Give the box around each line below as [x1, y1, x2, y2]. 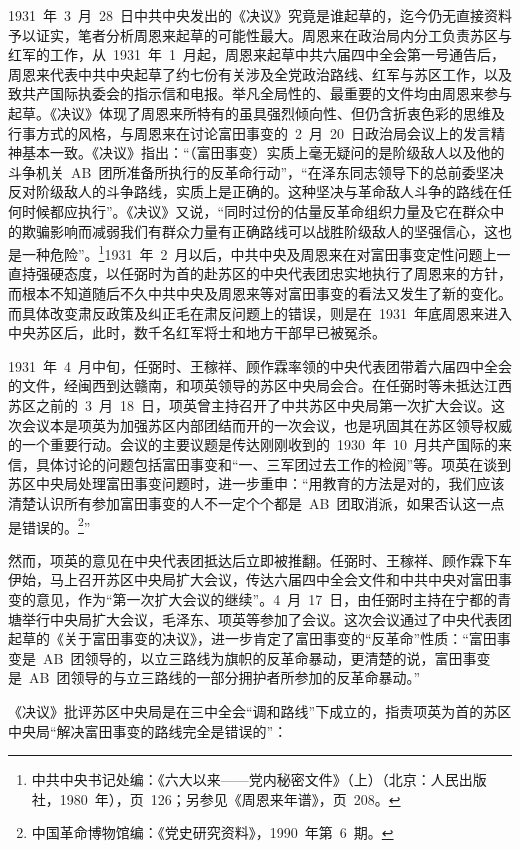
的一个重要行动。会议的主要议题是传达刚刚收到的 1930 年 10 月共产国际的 [8, 434, 498, 455]
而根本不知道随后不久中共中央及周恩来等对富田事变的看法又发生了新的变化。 [8, 282, 512, 303]
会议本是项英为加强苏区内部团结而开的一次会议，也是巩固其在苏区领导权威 [21, 414, 512, 435]
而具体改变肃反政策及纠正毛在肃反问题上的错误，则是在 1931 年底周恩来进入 [8, 302, 512, 323]
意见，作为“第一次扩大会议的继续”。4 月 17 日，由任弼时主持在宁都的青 [35, 588, 512, 609]
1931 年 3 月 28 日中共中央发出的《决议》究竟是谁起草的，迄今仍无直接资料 [8, 5, 512, 25]
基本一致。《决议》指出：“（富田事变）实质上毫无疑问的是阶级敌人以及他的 [21, 142, 505, 163]
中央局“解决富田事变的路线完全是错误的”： [8, 720, 288, 741]
